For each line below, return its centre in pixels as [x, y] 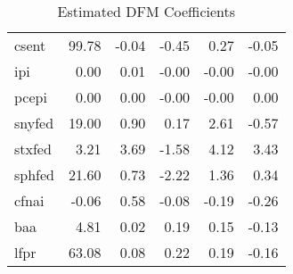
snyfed [34, 123]
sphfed [34, 174]
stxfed [33, 149]
